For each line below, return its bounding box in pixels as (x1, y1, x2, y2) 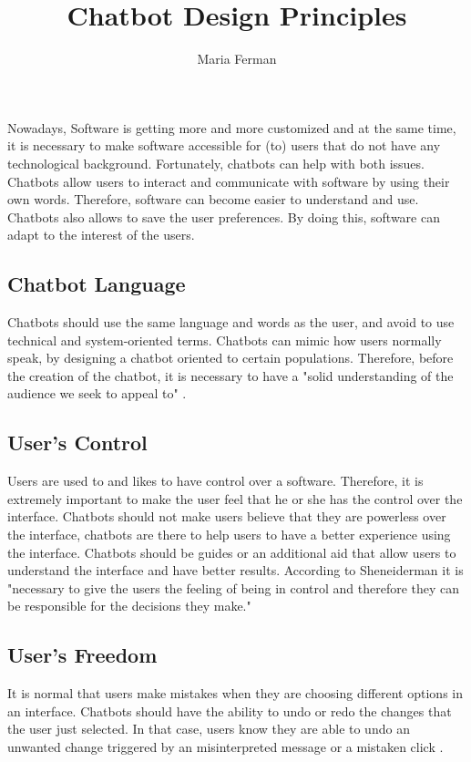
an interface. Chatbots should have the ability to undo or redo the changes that (7, 701, 452, 720)
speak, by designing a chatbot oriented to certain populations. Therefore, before (7, 348, 454, 367)
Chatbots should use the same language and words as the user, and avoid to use (7, 313, 455, 332)
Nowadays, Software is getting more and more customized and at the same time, (7, 118, 456, 137)
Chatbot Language (7, 270, 186, 298)
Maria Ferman (197, 49, 277, 68)
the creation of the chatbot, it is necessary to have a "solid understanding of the (7, 366, 454, 385)
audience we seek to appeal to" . (7, 384, 187, 403)
